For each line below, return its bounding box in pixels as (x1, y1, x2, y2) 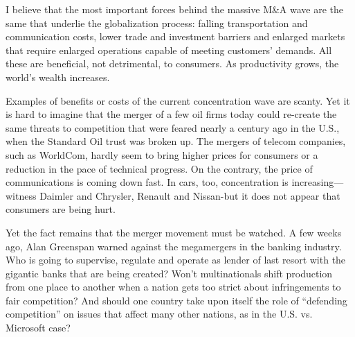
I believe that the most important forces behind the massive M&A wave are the (6, 2, 344, 16)
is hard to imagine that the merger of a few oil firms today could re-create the (6, 107, 337, 121)
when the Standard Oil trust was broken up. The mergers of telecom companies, (6, 134, 346, 148)
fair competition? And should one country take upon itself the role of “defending (6, 293, 347, 307)
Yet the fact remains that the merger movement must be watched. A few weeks (6, 225, 342, 239)
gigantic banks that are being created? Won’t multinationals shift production (6, 266, 333, 280)
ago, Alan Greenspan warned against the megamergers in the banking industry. (6, 239, 342, 253)
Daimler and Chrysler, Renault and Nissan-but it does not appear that (39, 188, 340, 202)
